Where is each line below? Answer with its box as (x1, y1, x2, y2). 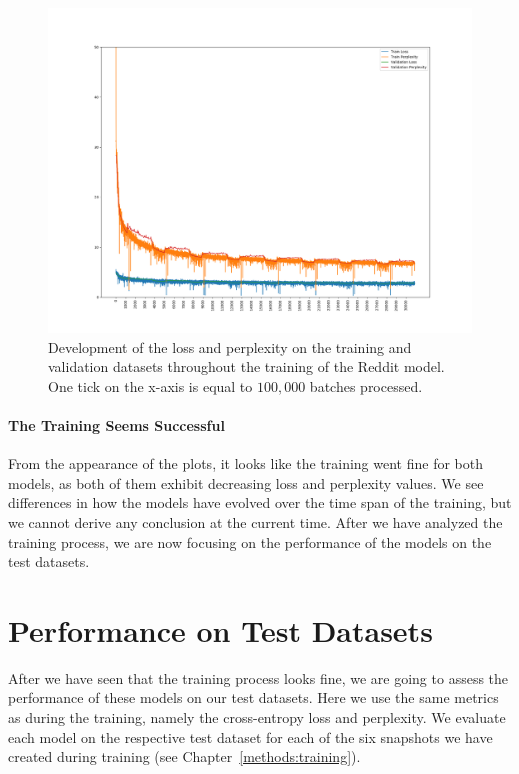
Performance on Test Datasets (8, 609, 433, 650)
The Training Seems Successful (8, 415, 225, 435)
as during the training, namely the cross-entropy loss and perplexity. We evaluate (8, 707, 506, 728)
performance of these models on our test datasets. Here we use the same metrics (8, 687, 499, 708)
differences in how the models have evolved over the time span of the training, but (8, 492, 512, 513)
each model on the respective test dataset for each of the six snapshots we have (8, 726, 493, 747)
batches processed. (309, 375, 423, 396)
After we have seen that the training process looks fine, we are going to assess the (8, 667, 509, 688)
